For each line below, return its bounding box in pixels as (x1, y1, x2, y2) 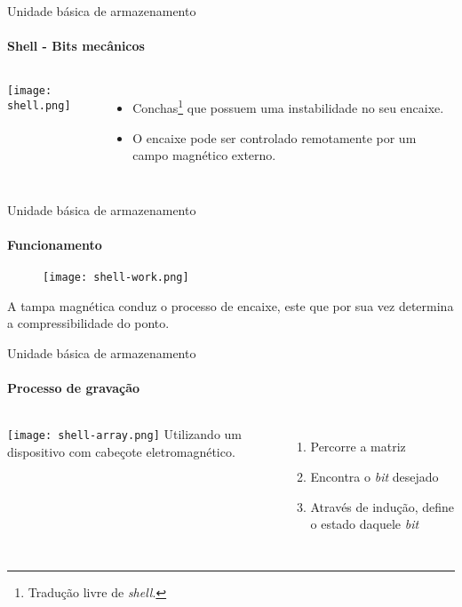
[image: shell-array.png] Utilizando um (7, 425, 242, 443)
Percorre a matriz (310, 437, 406, 456)
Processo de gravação (7, 379, 140, 397)
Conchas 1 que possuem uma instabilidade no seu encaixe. (132, 96, 444, 117)
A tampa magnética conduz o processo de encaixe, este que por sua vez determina (7, 296, 454, 315)
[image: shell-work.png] (43, 271, 189, 284)
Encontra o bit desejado (310, 467, 439, 486)
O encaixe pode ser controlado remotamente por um (132, 128, 417, 147)
